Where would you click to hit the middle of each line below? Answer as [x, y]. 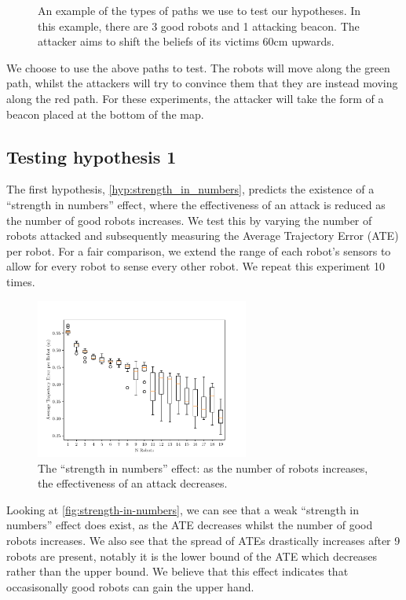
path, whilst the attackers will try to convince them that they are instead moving [202, 83]
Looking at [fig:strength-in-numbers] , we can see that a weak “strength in [183, 509]
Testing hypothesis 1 [91, 156]
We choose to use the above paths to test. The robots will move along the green [198, 67]
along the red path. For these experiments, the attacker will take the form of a [195, 98]
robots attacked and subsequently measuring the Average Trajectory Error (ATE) [203, 236]
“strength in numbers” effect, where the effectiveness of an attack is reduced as [196, 204]
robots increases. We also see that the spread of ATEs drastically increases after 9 [203, 540]
